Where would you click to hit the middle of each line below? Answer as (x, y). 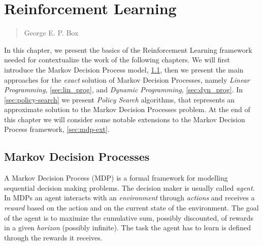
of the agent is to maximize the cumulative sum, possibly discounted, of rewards (129, 217)
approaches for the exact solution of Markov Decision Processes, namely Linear (127, 79)
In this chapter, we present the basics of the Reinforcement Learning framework (128, 49)
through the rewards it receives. (53, 237)
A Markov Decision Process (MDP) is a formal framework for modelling (116, 178)
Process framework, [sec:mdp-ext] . (57, 129)
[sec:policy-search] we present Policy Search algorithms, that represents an (119, 99)
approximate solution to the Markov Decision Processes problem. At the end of (127, 109)
